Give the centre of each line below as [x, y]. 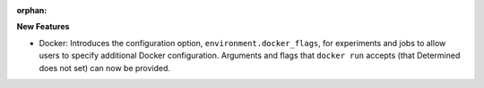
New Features [43, 27]
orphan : [32, 10]
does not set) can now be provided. [104, 68]
